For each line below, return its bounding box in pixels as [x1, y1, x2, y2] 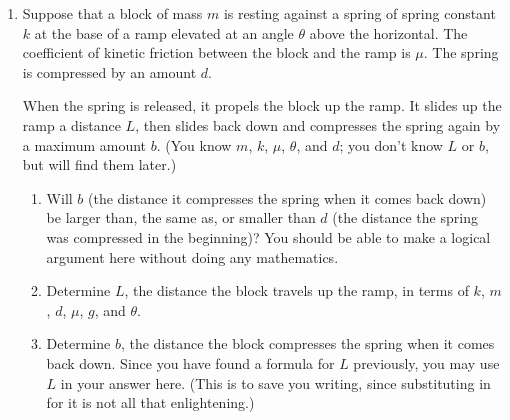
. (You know [156, 134, 232, 155]
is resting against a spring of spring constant [223, 3, 496, 23]
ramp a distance [22, 114, 121, 135]
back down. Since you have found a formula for [46, 352, 335, 373]
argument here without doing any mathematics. [46, 246, 339, 267]
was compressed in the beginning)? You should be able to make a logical [46, 226, 491, 247]
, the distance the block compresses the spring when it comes [120, 333, 495, 354]
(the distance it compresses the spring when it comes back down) [88, 187, 487, 208]
